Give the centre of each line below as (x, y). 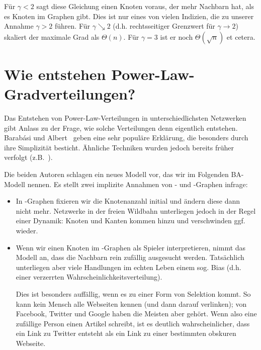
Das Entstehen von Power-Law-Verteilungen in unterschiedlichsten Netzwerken (125, 118)
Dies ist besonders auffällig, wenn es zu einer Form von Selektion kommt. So (133, 294)
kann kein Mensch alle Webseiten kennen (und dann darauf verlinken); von (131, 303)
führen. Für (72, 26)
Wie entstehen (55, 74)
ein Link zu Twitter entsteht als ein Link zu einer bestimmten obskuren (126, 333)
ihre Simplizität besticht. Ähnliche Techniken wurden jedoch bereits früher (119, 147)
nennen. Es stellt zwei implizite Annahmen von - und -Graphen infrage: (138, 184)
